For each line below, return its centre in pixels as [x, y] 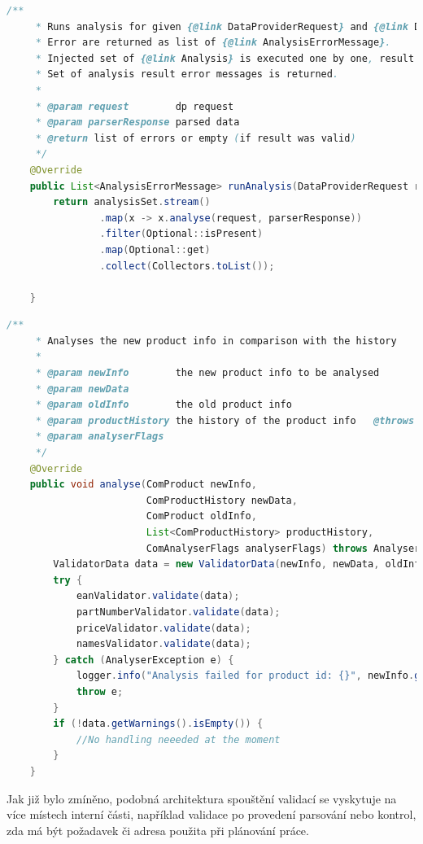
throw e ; [100, 691]
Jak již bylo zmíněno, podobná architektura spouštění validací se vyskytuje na [202, 798]
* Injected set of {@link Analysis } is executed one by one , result [225, 58]
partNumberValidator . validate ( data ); [178, 612]
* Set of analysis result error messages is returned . [187, 74]
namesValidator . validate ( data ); [164, 644]
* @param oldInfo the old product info [164, 405]
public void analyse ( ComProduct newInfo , [143, 485]
